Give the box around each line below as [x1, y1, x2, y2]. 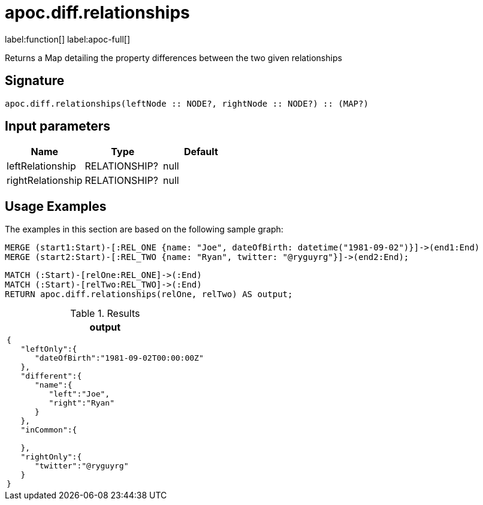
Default [183, 146, 218, 158]
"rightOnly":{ [20, 452, 82, 462]
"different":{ [20, 371, 82, 381]
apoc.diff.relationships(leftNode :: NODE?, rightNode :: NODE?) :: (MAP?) [5, 98, 369, 108]
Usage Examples [5, 198, 107, 214]
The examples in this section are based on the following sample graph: [5, 224, 283, 235]
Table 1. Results [70, 307, 140, 320]
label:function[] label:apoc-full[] [5, 34, 131, 44]
